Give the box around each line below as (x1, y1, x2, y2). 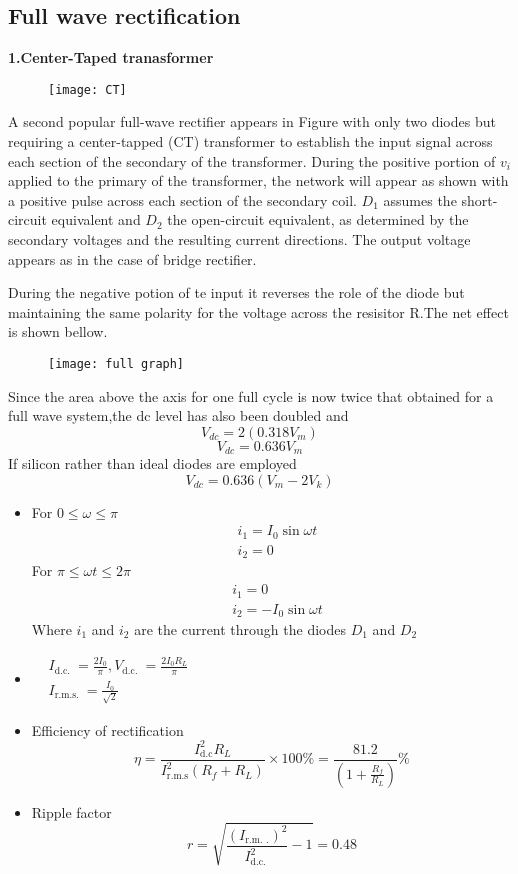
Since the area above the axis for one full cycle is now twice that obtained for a (8, 385, 494, 406)
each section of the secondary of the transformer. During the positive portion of (8, 150, 496, 171)
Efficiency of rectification (31, 719, 184, 740)
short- (461, 189, 498, 210)
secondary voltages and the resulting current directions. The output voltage (8, 229, 471, 250)
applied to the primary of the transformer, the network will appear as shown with (8, 170, 509, 191)
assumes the (383, 189, 457, 210)
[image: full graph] (48, 356, 185, 371)
